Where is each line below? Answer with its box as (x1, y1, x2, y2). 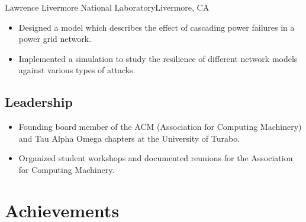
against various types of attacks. (18, 64, 136, 76)
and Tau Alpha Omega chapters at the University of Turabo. (18, 132, 240, 144)
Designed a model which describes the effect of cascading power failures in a (18, 21, 295, 33)
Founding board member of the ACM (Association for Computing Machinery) (18, 120, 302, 133)
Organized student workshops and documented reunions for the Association (18, 152, 293, 164)
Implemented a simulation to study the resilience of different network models (18, 52, 298, 64)
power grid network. (18, 32, 92, 45)
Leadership (5, 93, 73, 111)
